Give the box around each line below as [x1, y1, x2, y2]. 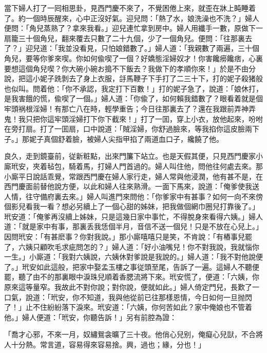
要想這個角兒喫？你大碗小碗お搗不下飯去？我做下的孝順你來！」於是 [4, 63, 234, 73]
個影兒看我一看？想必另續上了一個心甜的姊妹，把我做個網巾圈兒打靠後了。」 [4, 201, 259, 212]
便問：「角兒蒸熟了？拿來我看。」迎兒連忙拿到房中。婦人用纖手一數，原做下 [4, 23, 256, 33]
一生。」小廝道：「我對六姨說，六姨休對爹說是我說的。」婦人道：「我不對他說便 [4, 251, 263, 262]
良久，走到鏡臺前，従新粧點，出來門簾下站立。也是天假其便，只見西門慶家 [4, 151, 256, 161]
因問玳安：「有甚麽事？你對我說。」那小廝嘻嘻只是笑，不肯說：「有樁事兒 [4, 231, 245, 242]
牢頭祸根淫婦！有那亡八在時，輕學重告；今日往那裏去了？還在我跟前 [4, 103, 234, 114]
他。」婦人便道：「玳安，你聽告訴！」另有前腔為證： [4, 311, 177, 322]
